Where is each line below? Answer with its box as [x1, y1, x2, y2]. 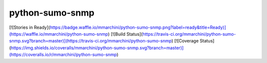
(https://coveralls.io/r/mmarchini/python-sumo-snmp [9, 52, 117, 58]
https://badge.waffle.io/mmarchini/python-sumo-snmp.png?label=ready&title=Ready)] [49, 24, 226, 30]
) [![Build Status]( [108, 31, 143, 37]
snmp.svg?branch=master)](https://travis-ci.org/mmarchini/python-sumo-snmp [9, 38, 172, 44]
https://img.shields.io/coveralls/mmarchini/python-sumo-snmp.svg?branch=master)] [10, 44, 184, 51]
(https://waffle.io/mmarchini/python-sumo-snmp [9, 31, 108, 37]
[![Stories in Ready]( [9, 24, 50, 30]
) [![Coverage [171, 38, 199, 44]
